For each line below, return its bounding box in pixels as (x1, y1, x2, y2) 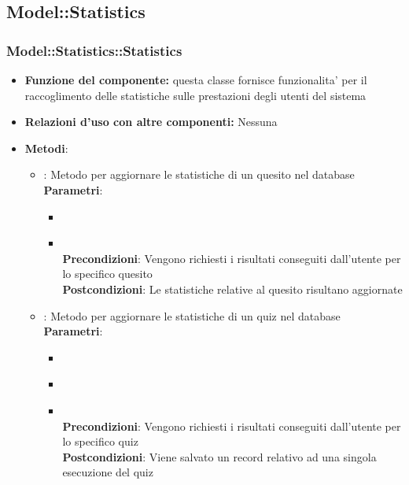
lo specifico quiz (62, 433, 138, 450)
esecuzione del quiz (62, 464, 153, 480)
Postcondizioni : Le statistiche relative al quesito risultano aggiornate (62, 280, 403, 297)
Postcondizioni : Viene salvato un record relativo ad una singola (62, 448, 377, 465)
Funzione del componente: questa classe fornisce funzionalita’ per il (24, 72, 367, 87)
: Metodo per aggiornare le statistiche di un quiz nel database (43, 307, 341, 324)
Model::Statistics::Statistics (6, 40, 182, 60)
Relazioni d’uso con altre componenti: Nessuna (24, 113, 278, 130)
